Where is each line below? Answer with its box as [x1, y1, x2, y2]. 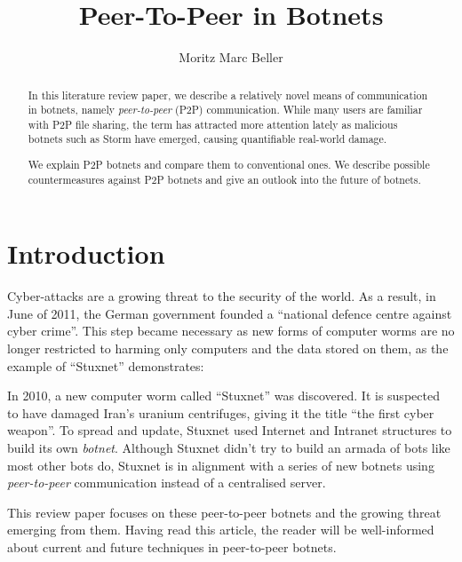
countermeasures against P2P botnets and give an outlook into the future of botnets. [28, 171, 421, 186]
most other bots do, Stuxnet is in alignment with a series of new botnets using [7, 455, 434, 474]
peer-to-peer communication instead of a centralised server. [7, 473, 326, 492]
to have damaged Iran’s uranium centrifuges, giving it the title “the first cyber [7, 403, 434, 422]
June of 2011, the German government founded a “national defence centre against [7, 304, 452, 322]
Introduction [7, 235, 165, 272]
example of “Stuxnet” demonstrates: [7, 356, 204, 375]
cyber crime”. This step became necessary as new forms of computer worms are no [7, 321, 455, 340]
